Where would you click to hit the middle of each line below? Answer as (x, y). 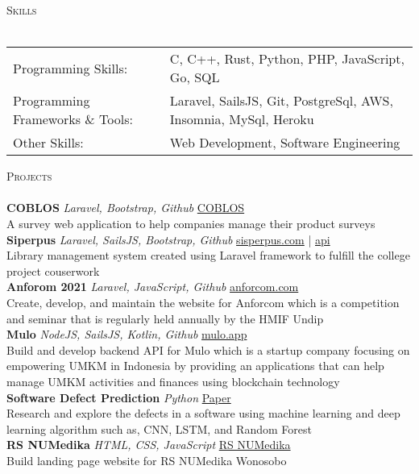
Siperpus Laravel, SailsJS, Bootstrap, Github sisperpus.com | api (168, 239)
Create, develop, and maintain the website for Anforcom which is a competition (203, 302)
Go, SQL (195, 77)
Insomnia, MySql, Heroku (242, 119)
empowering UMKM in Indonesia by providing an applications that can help (195, 366)
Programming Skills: (71, 68)
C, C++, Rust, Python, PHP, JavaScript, (287, 59)
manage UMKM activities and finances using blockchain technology (173, 381)
